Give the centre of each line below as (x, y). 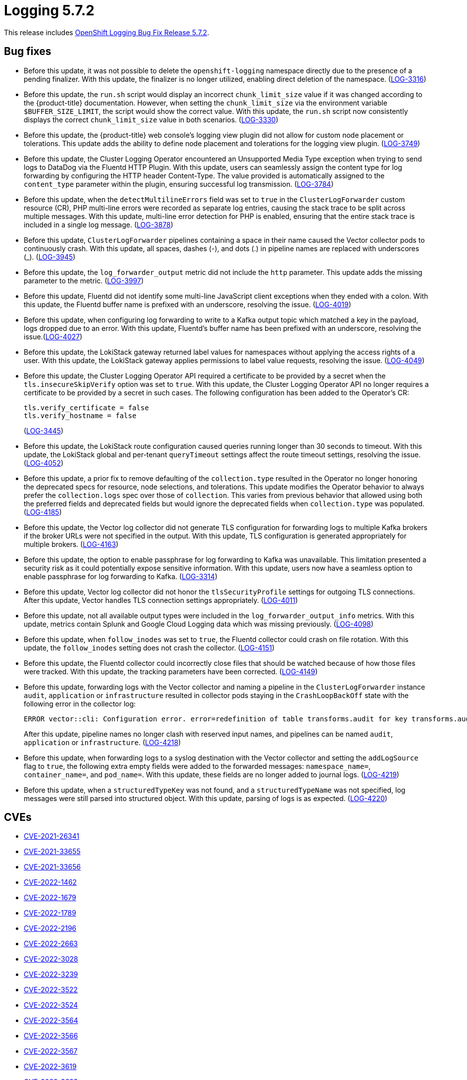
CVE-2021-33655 (52, 852)
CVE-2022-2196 (50, 928)
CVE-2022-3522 (51, 990)
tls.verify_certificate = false (86, 407)
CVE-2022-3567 (51, 1051)
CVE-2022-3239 (51, 974)
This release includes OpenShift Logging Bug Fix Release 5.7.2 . (107, 32)
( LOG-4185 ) (43, 512)
